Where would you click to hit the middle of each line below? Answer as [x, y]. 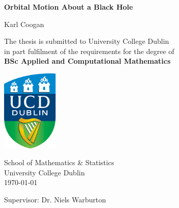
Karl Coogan [24, 24]
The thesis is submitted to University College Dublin [87, 41]
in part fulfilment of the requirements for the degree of [89, 51]
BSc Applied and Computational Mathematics [87, 61]
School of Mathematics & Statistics [59, 162]
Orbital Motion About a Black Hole [69, 7]
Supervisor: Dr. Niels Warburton [55, 199]
